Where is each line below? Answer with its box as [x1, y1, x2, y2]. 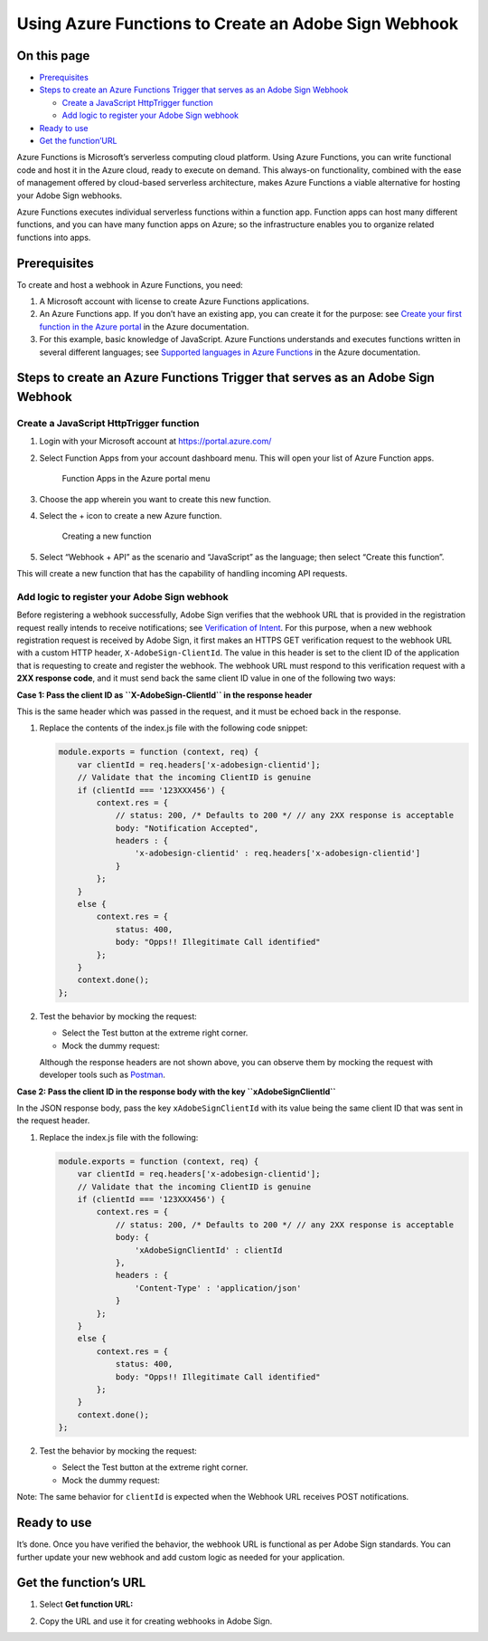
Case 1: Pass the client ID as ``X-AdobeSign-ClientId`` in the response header [16, 689, 313, 701]
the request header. [16, 1115, 90, 1126]
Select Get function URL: [39, 1598, 134, 1610]
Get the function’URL [39, 136, 117, 147]
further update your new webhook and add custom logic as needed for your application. [16, 1551, 345, 1562]
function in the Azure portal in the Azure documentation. [39, 321, 249, 332]
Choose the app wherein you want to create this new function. [39, 493, 271, 504]
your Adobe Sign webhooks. [16, 190, 123, 201]
